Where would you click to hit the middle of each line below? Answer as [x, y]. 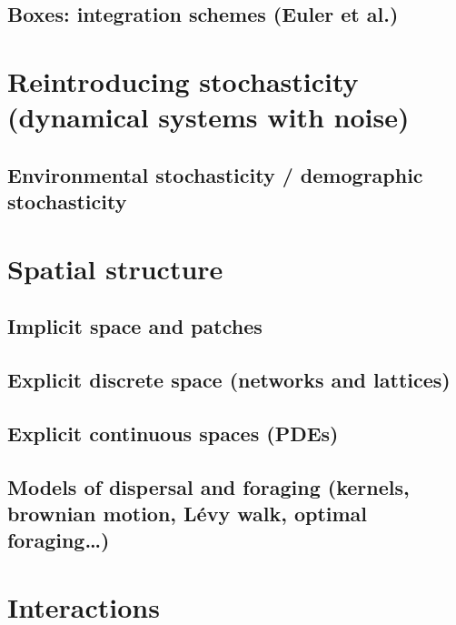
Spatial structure [115, 268]
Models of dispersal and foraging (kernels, [208, 486]
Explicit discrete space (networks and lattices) [229, 380]
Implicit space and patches [135, 326]
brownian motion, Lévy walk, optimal [188, 514]
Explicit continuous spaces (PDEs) [173, 433]
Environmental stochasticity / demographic [215, 174]
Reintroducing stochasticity [183, 81]
